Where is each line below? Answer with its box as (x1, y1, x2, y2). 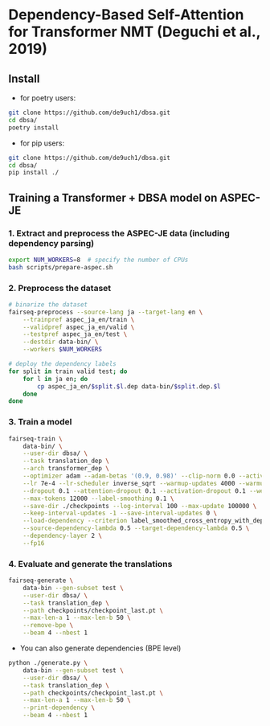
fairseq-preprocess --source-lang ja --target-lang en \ (8, 308, 203, 316)
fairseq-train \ (8, 434, 63, 443)
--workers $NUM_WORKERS (22, 346, 103, 354)
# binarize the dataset (8, 300, 88, 309)
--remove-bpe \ (22, 621, 74, 630)
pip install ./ (8, 169, 59, 177)
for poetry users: (19, 93, 76, 102)
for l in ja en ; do (22, 375, 88, 383)
